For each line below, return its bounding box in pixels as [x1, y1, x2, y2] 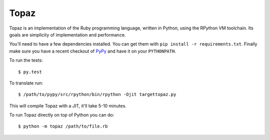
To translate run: [9, 80, 43, 86]
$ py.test [18, 69, 42, 74]
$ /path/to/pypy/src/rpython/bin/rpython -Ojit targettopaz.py [18, 91, 176, 97]
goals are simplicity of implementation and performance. [9, 31, 126, 37]
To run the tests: [9, 57, 43, 63]
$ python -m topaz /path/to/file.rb [18, 123, 108, 129]
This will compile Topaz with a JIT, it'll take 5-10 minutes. [9, 102, 127, 108]
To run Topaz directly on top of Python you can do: [9, 112, 114, 118]
